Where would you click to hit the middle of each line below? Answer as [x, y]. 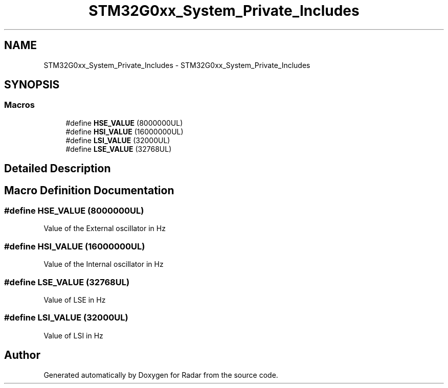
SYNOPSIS [32, 85]
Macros [19, 105]
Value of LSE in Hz [75, 300]
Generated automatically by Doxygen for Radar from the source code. [161, 375]
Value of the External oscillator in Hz [105, 229]
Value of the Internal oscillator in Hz [104, 264]
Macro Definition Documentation [89, 190]
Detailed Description [58, 169]
